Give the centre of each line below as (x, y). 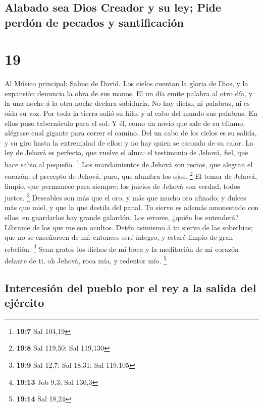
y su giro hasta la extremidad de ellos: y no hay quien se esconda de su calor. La (129, 142)
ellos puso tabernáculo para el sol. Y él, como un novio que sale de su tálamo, (125, 123)
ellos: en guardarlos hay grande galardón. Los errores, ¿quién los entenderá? (122, 217)
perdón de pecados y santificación (94, 22)
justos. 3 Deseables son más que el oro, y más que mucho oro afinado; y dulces (125, 197)
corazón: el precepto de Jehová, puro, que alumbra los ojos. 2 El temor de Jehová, (131, 175)
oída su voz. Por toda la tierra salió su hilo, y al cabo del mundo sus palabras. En (131, 113)
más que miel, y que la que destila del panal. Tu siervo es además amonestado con (132, 207)
